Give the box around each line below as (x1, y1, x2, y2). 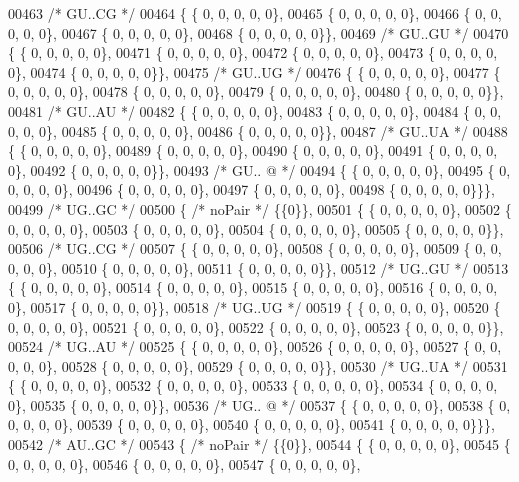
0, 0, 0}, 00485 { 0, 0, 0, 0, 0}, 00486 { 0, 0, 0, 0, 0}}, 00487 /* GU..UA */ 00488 (8, 120, 508, 141)
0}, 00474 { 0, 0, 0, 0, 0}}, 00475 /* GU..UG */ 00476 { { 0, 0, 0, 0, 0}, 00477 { (8, 61, 501, 82)
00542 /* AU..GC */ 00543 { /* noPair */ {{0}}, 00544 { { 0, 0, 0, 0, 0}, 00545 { (8, 434, 511, 455)
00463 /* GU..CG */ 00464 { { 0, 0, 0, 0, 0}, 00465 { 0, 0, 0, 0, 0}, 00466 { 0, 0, (8, 3, 502, 23)
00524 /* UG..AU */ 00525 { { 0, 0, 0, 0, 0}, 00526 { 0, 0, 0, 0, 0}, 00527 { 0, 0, (8, 336, 502, 357)
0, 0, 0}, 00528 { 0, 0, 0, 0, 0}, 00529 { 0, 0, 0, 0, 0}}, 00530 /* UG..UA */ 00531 (8, 355, 508, 376)
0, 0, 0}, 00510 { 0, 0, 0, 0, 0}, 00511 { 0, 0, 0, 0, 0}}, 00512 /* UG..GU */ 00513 (8, 257, 509, 278)
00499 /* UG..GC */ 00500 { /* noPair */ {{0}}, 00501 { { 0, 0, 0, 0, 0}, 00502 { (8, 198, 512, 219)
